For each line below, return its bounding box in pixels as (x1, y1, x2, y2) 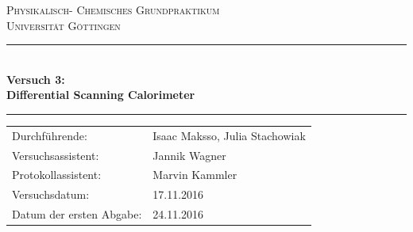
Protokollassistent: (12, 166, 102, 183)
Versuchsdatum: (12, 186, 90, 203)
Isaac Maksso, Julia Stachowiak (152, 127, 306, 143)
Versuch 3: (6, 70, 65, 87)
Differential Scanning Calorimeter (6, 86, 195, 103)
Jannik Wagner (152, 146, 226, 163)
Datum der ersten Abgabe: (12, 206, 142, 222)
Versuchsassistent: (12, 146, 99, 163)
